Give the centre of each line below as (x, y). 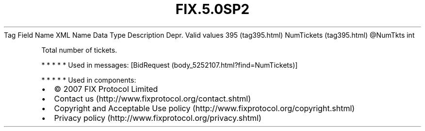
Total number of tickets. (79, 50)
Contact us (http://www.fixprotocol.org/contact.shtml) (153, 98)
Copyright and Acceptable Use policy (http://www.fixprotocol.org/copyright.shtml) (204, 108)
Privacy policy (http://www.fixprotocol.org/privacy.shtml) (158, 118)
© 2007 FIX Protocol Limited (106, 89)
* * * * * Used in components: (89, 80)
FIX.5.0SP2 (212, 9)
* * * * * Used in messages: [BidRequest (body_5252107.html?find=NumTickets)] (170, 65)
